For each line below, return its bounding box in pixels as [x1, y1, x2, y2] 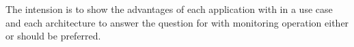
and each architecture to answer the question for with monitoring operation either [5, 15, 349, 29]
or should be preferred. [5, 29, 101, 43]
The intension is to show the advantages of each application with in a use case [5, 2, 333, 16]
